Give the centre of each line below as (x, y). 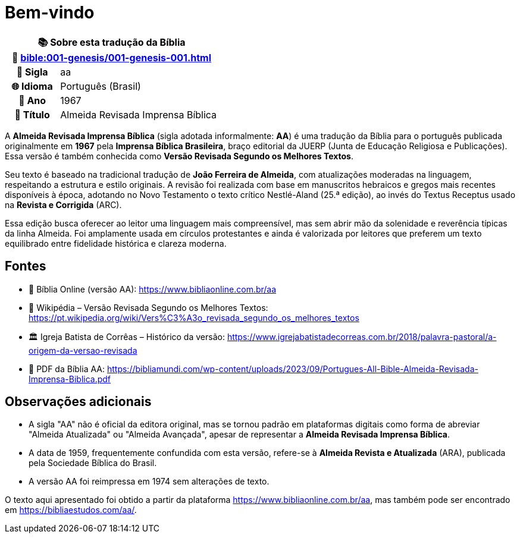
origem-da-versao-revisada (83, 350)
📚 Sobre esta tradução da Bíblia (112, 42)
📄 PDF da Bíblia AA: (67, 369)
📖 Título (32, 114)
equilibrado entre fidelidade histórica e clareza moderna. (116, 243)
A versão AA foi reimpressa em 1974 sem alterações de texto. (149, 482)
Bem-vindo (50, 12)
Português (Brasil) (101, 86)
